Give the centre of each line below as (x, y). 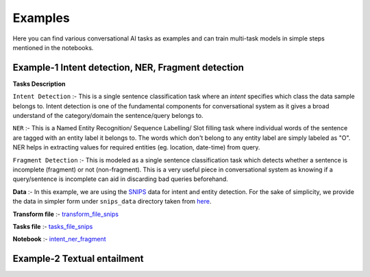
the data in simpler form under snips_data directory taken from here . (112, 202)
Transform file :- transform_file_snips (66, 214)
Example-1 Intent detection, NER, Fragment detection (128, 68)
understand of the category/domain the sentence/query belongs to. (108, 116)
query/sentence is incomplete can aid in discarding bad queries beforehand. (121, 179)
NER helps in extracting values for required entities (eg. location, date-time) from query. (136, 147)
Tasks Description (39, 84)
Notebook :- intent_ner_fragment (59, 239)
